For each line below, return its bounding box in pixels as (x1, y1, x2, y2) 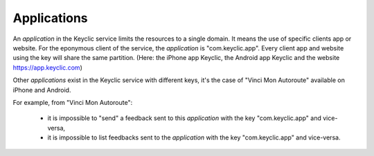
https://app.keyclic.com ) (12, 63, 82, 72)
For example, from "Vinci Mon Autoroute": (12, 98, 133, 106)
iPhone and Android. (12, 86, 71, 94)
